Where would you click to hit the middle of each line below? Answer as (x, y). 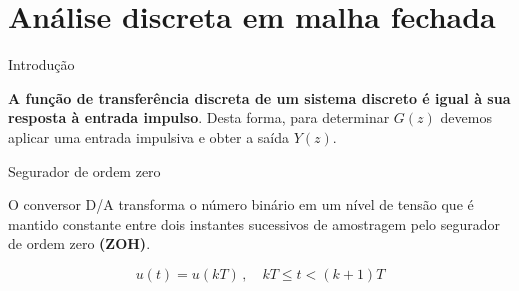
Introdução (41, 64)
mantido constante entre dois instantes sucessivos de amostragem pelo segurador (254, 223)
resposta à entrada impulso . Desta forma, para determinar (199, 117)
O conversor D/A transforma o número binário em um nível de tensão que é (241, 204)
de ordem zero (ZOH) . (79, 243)
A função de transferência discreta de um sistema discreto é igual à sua (259, 97)
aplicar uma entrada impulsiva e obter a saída (149, 136)
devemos (466, 117)
